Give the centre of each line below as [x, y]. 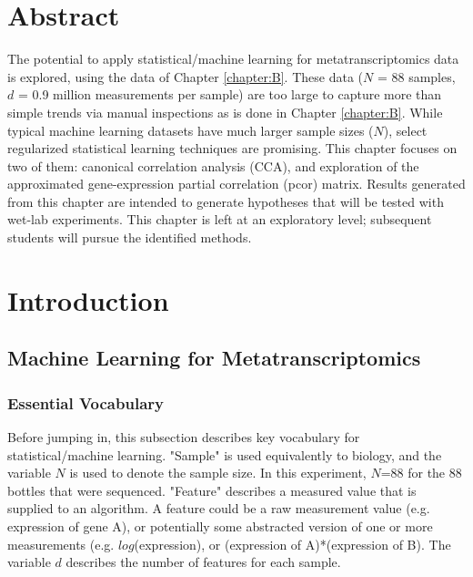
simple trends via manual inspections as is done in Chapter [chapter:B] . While [225, 112]
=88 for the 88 [421, 473]
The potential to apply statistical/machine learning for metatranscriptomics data [233, 59]
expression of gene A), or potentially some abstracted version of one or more [220, 526]
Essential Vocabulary [86, 402]
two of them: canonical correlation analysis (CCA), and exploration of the [213, 165]
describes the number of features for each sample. [203, 562]
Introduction [88, 299]
